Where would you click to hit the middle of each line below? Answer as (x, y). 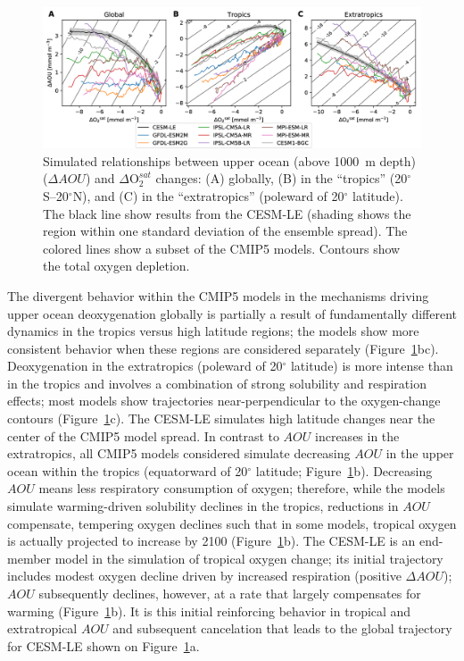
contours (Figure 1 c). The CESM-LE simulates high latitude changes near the (221, 418)
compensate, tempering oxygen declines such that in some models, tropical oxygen (232, 523)
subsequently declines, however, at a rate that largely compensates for (230, 594)
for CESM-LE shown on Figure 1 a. (104, 645)
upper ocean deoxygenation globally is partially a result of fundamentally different (232, 313)
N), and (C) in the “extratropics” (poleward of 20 (208, 195)
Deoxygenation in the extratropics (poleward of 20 (145, 366)
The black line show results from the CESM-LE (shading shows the (227, 213)
